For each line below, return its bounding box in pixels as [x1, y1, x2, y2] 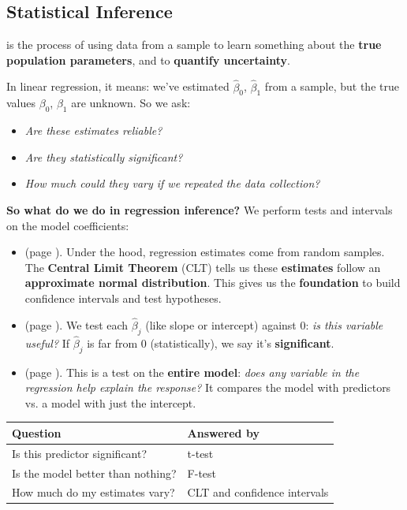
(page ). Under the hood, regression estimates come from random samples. [24, 244, 385, 260]
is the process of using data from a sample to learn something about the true [6, 36, 382, 53]
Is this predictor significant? [12, 445, 147, 461]
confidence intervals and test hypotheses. [24, 289, 222, 306]
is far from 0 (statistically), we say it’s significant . [87, 334, 334, 351]
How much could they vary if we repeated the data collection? [24, 175, 320, 192]
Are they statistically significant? [24, 148, 183, 165]
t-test [187, 445, 214, 461]
